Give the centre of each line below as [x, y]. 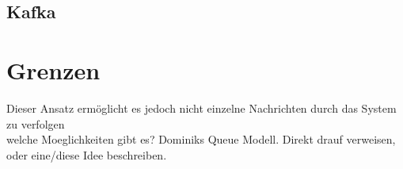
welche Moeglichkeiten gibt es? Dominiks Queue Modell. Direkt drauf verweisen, [201, 139]
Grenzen [53, 69]
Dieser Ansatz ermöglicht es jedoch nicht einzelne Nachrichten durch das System [201, 108]
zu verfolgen [36, 123]
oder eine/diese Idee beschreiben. [87, 154]
